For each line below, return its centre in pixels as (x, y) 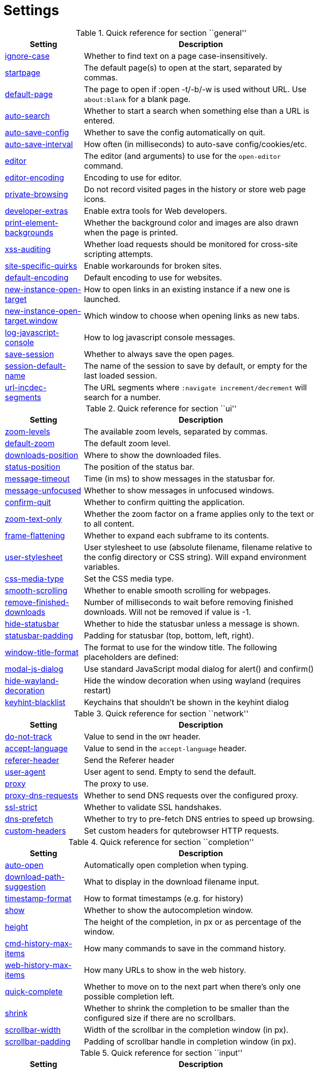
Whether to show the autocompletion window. (168, 910)
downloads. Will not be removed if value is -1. (167, 612)
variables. (102, 567)
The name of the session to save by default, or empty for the (195, 366)
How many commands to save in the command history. (185, 948)
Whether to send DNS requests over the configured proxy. (191, 795)
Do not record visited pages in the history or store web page (195, 189)
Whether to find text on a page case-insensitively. (176, 56)
